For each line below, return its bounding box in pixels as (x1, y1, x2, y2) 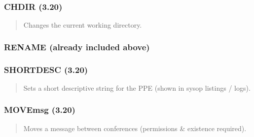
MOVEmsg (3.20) (4, 103, 75, 116)
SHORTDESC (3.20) (4, 63, 88, 75)
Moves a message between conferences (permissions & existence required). (23, 123, 247, 133)
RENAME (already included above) (4, 40, 150, 53)
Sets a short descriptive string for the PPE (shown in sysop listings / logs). (23, 82, 251, 93)
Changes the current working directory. (23, 20, 142, 30)
